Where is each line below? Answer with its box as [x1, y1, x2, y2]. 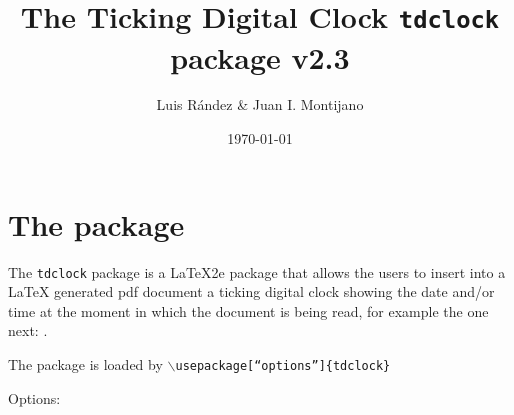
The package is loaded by [8, 354, 163, 374]
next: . [8, 320, 48, 341]
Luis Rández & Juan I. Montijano [156, 94, 364, 115]
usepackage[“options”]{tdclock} [175, 359, 391, 373]
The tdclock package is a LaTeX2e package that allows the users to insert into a [8, 261, 506, 282]
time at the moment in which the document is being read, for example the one [8, 300, 489, 321]
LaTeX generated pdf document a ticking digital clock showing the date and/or [8, 281, 495, 302]
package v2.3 [170, 36, 350, 77]
